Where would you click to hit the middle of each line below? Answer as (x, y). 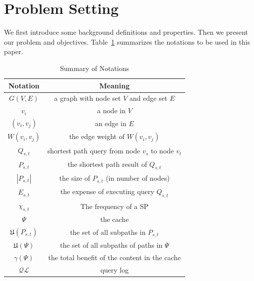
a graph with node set (88, 98)
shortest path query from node (94, 151)
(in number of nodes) (138, 178)
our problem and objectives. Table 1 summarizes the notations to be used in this (127, 41)
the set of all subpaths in (108, 232)
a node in (111, 110)
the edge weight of (97, 136)
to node (162, 151)
